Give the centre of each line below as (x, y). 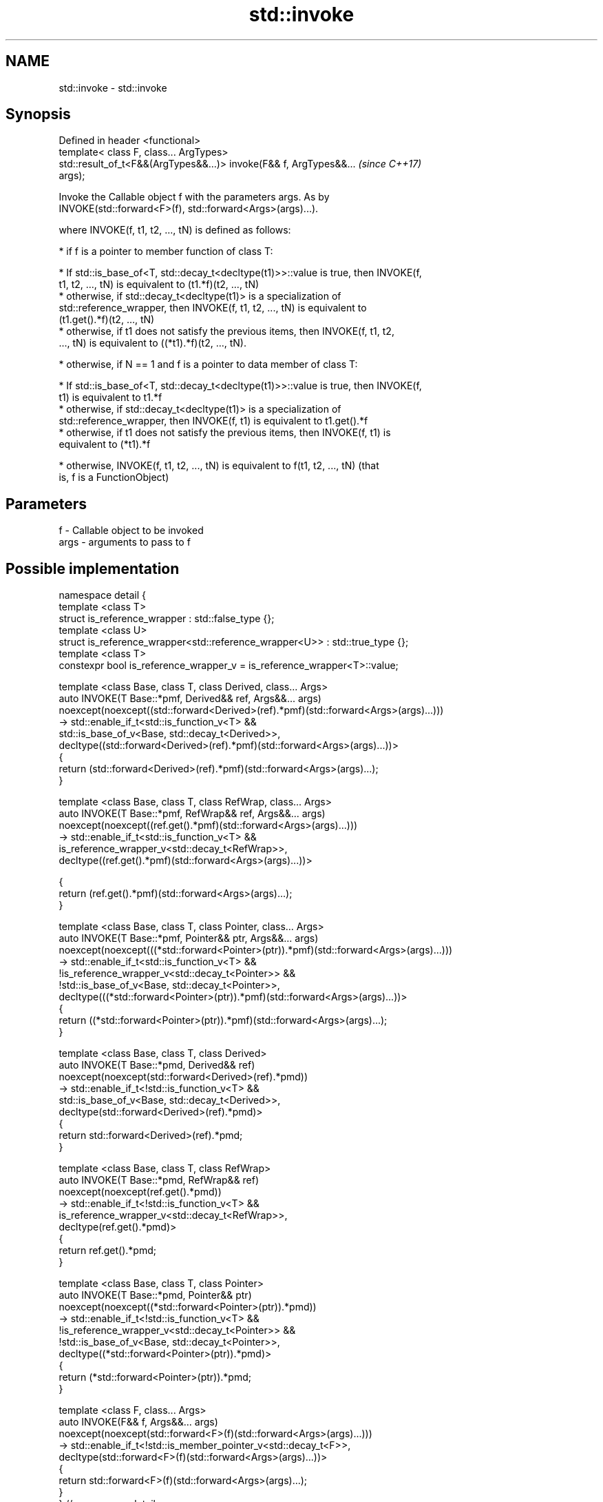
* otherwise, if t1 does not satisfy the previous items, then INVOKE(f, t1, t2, (226, 331)
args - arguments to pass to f (125, 542)
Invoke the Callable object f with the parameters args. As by (194, 197)
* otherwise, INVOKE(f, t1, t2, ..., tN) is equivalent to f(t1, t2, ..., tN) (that (219, 466)
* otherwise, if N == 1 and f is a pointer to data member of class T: (208, 364)
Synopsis (38, 114)
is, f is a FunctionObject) (114, 477)
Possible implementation (93, 568)
